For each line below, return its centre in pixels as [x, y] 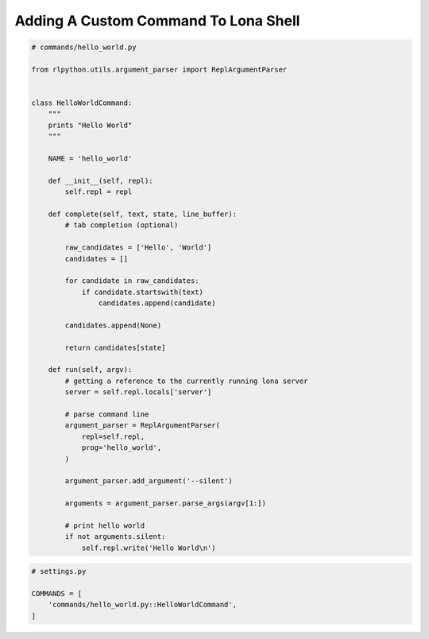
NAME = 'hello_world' [90, 159]
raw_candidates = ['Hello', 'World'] [138, 248]
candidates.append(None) [113, 325]
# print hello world [105, 525]
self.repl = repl [99, 192]
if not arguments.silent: [115, 537]
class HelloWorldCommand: [82, 103]
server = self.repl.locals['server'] [138, 392]
